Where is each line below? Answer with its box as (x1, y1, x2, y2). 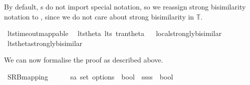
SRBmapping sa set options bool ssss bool (7, 71, 173, 81)
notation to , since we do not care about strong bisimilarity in (4, 11, 194, 21)
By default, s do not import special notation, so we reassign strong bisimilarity (4, 1, 246, 11)
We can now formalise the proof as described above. (4, 54, 163, 65)
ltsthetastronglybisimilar (7, 37, 83, 48)
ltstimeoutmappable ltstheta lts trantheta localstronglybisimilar (7, 28, 222, 38)
